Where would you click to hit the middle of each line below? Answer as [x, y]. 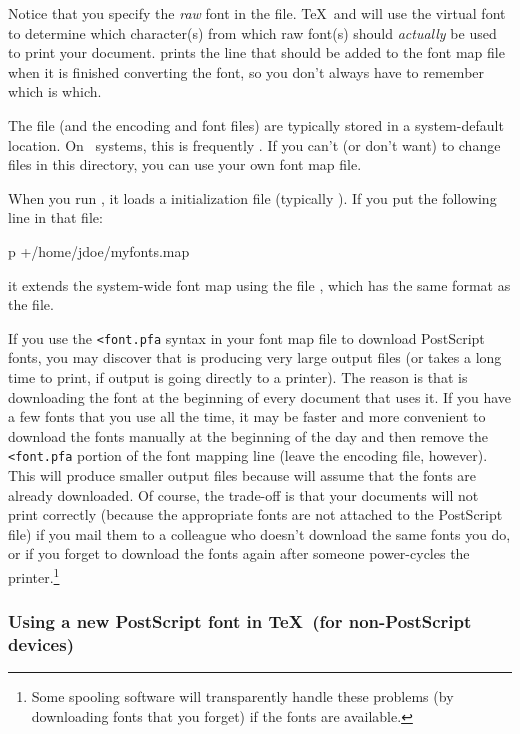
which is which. [55, 91]
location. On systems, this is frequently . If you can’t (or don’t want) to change [254, 144]
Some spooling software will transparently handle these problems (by [242, 696]
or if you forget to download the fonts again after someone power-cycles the [239, 553]
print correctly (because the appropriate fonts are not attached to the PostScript [255, 514]
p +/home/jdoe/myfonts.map [99, 250]
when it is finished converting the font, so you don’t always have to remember [246, 71]
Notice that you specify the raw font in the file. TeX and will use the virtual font [257, 13]
